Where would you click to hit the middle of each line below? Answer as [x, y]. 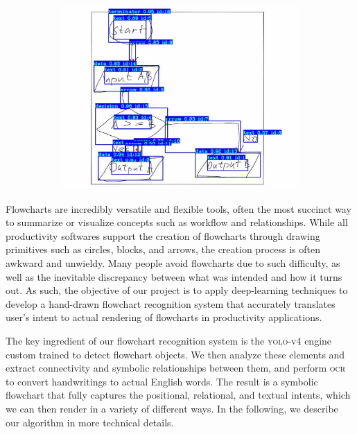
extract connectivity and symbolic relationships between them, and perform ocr [176, 368]
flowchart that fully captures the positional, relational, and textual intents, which [178, 395]
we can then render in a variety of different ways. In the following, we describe [172, 408]
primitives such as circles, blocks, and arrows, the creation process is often [163, 249]
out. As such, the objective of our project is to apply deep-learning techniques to [177, 290]
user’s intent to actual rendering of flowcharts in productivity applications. [164, 317]
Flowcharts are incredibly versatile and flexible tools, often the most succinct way [178, 208]
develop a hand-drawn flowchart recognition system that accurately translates [171, 303]
